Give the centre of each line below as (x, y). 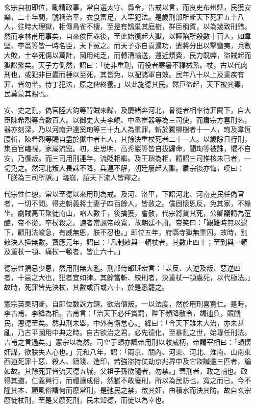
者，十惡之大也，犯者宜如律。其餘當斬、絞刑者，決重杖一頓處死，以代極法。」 (127, 277)
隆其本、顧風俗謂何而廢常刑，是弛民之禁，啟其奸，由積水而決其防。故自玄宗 (127, 390)
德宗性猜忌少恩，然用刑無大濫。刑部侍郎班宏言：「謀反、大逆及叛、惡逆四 (122, 268)
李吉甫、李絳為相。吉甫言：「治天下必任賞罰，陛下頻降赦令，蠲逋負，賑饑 (122, 313)
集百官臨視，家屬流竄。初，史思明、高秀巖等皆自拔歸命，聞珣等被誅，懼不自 (127, 148)
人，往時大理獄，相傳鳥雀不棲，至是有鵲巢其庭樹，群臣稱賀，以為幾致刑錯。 (127, 26)
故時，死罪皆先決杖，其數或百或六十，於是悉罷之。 (86, 287)
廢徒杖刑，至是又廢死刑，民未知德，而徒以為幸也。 (86, 399)
